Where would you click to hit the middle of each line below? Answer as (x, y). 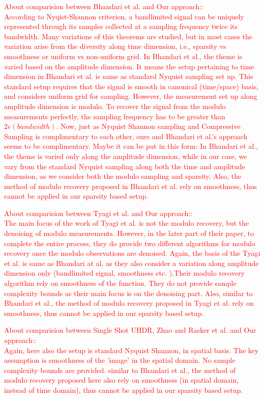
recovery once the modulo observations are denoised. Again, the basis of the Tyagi (132, 253)
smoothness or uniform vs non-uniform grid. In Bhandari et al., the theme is (123, 56)
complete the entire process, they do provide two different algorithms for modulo (130, 243)
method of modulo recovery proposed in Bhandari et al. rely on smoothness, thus (131, 186)
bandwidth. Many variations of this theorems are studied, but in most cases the (128, 36)
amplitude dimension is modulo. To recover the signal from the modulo (115, 106)
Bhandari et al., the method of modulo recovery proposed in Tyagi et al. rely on (129, 303)
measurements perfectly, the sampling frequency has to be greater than (115, 116)
